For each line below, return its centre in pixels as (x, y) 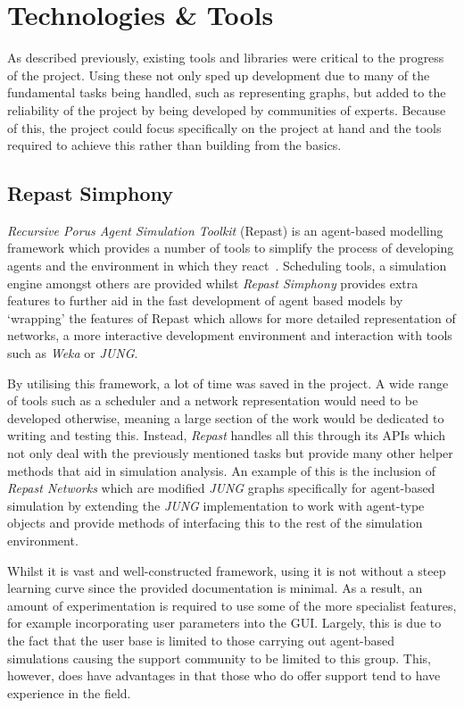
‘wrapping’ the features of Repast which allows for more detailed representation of (232, 317)
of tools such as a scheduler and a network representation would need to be (213, 400)
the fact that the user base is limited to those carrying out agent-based (201, 640)
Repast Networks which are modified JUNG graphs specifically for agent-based (221, 488)
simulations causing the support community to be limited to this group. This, (220, 658)
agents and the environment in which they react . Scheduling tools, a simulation (227, 266)
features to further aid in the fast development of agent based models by (205, 300)
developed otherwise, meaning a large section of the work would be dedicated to (226, 417)
